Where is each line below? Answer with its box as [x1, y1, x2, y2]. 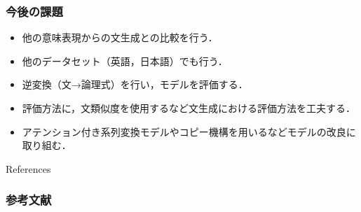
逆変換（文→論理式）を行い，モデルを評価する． [22, 77, 248, 92]
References [6, 161, 51, 176]
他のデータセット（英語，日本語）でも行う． [22, 53, 228, 68]
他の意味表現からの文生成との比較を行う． [22, 30, 218, 45]
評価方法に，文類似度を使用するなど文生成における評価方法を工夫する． [22, 101, 356, 115]
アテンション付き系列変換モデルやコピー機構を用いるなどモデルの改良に [22, 124, 356, 139]
